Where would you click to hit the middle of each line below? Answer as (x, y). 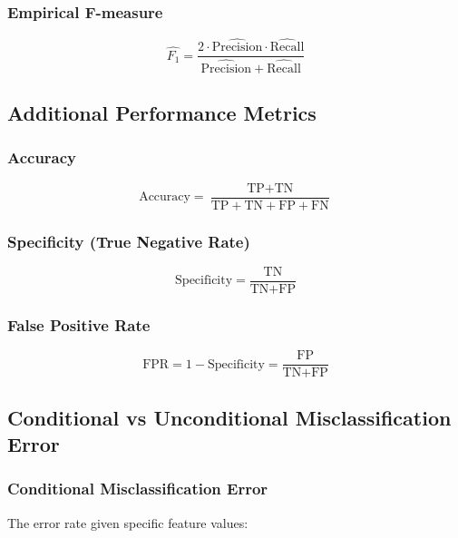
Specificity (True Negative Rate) (129, 241)
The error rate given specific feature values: (128, 522)
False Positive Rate (79, 324)
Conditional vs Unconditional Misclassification (229, 417)
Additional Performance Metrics (162, 112)
